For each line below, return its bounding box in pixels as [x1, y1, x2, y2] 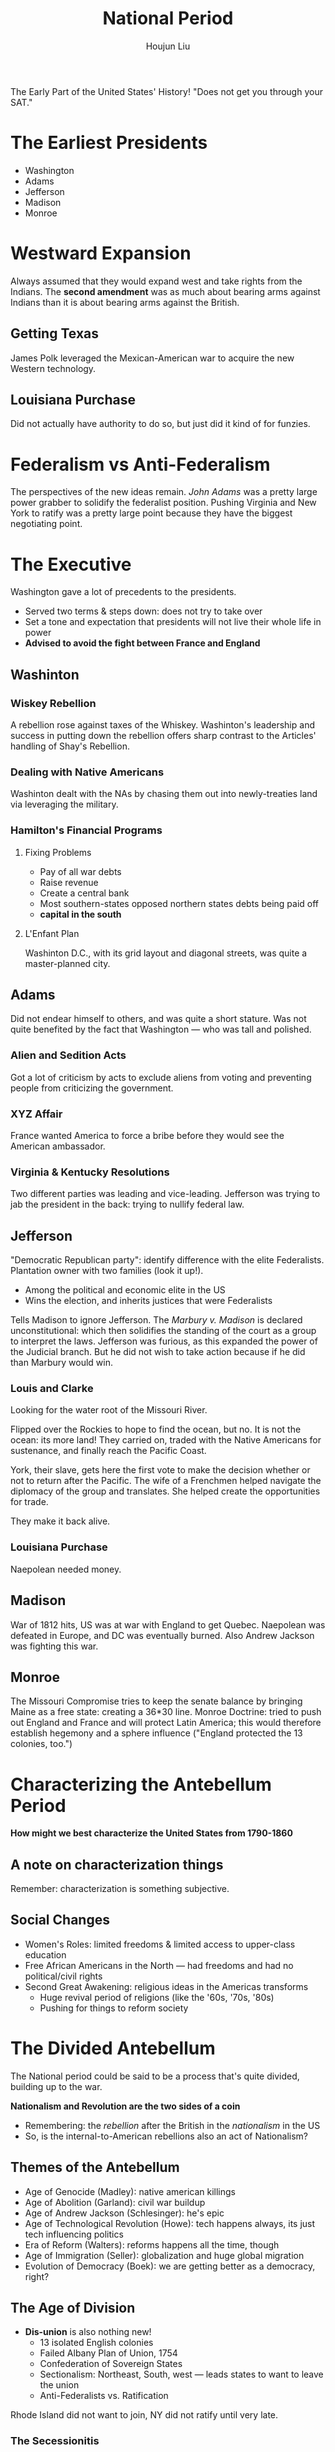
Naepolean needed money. [10, 1563, 122, 1575]
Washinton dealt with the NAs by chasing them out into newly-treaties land [10, 788, 318, 800]
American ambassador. [10, 1140, 106, 1152]
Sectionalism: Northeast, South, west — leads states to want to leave [39, 2368, 324, 2381]
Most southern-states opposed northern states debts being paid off [39, 897, 320, 909]
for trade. [10, 1496, 49, 1508]
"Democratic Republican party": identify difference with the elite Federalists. [10, 1254, 325, 1266]
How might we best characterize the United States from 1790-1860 [10, 1827, 293, 1839]
